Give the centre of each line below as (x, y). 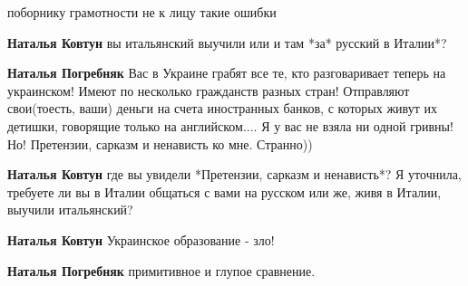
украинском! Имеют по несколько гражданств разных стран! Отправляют (209, 90)
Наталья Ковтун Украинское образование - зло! (141, 239)
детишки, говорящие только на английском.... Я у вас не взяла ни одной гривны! (230, 125)
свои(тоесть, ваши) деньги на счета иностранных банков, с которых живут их (222, 108)
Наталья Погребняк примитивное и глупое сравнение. (161, 270)
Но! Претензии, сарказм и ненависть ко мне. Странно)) (160, 143)
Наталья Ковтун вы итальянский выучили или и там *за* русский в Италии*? (227, 42)
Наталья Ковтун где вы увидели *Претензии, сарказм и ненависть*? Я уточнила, (234, 174)
